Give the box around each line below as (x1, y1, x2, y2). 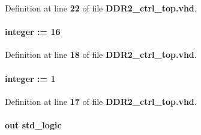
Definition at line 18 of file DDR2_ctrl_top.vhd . (5, 48, 197, 61)
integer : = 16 (5, 25, 61, 38)
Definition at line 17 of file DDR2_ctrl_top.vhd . (5, 95, 197, 107)
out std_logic (5, 118, 62, 131)
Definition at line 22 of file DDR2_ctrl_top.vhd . (5, 2, 197, 14)
